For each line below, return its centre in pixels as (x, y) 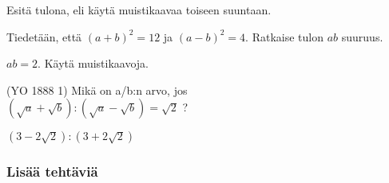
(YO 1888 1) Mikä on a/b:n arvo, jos (97, 90)
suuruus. (362, 36)
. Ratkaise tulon (284, 36)
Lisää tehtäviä (52, 171)
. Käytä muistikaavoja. (93, 63)
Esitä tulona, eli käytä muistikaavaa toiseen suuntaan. (139, 10)
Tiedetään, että (44, 36)
